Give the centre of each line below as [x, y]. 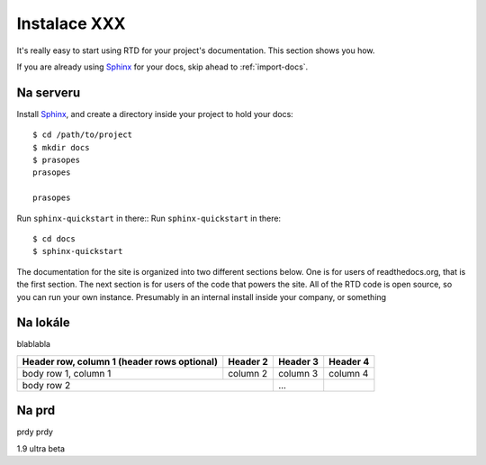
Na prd [36, 410]
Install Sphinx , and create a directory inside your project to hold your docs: [155, 114]
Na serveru [49, 92]
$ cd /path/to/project [83, 135]
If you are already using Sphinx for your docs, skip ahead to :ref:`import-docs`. [162, 67]
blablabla [34, 344]
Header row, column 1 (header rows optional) [120, 361]
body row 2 [46, 385]
